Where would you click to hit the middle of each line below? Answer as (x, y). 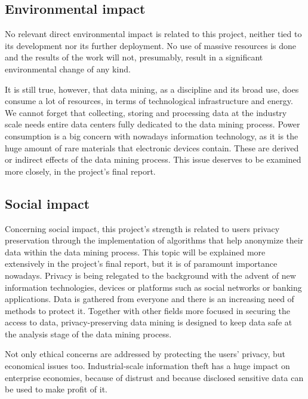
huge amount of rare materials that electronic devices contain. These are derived (152, 147)
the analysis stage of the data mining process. (88, 333)
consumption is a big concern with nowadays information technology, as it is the (152, 135)
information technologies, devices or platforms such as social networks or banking (153, 287)
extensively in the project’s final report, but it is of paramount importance (141, 264)
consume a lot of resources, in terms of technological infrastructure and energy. (149, 101)
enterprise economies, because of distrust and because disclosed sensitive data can (154, 377)
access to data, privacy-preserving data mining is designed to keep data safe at (149, 322)
